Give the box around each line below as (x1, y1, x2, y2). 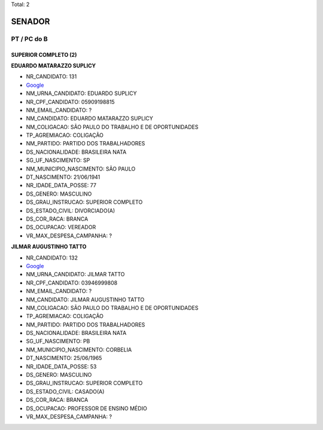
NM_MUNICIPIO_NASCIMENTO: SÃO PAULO (26, 165, 136, 172)
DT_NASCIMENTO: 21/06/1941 (26, 173, 100, 181)
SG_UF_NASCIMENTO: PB (26, 338, 90, 345)
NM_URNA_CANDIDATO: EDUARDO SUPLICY (26, 90, 137, 97)
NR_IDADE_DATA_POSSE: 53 (26, 362, 97, 370)
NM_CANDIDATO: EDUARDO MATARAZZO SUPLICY (26, 115, 154, 122)
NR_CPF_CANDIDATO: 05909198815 (26, 98, 115, 105)
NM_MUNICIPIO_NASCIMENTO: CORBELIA (26, 346, 132, 353)
